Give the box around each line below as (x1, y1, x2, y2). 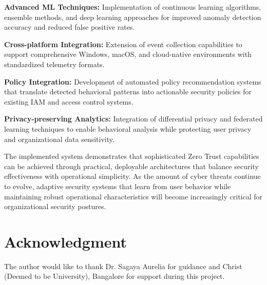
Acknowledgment (4, 231, 127, 252)
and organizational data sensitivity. (4, 133, 115, 144)
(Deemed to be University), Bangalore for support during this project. (4, 271, 225, 281)
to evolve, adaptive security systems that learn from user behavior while (4, 180, 231, 191)
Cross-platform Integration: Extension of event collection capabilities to (4, 38, 242, 49)
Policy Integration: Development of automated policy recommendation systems (4, 76, 261, 87)
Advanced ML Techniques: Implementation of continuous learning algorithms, (4, 2, 261, 12)
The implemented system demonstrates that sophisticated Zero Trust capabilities (4, 151, 259, 161)
